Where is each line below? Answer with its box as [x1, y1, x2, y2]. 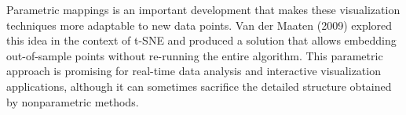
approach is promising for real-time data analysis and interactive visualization [6, 63, 381, 79]
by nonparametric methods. [6, 93, 139, 110]
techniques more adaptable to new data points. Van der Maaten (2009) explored [6, 16, 393, 33]
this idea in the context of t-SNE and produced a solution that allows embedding [6, 32, 397, 49]
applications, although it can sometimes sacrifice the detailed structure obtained [6, 77, 392, 94]
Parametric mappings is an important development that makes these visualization [6, 2, 401, 17]
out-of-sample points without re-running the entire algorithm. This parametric [6, 47, 383, 63]
